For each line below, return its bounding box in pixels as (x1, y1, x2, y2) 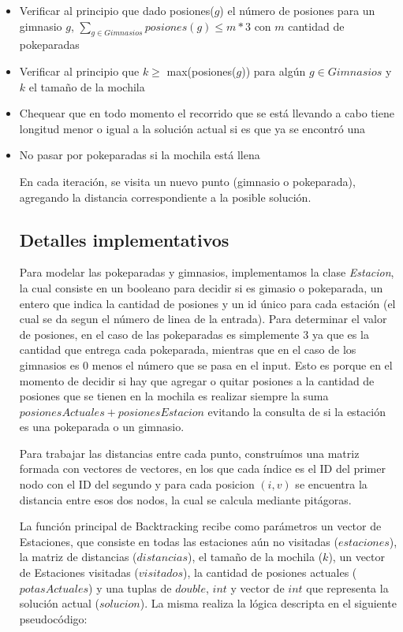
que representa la (306, 579, 389, 596)
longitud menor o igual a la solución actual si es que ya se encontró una (19, 120, 366, 136)
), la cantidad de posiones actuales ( (182, 564, 357, 581)
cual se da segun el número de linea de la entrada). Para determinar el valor (19, 310, 387, 327)
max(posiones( (166, 62, 237, 79)
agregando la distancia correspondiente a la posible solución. (19, 188, 312, 205)
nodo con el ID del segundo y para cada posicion (19, 476, 255, 493)
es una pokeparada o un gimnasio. (19, 418, 185, 435)
